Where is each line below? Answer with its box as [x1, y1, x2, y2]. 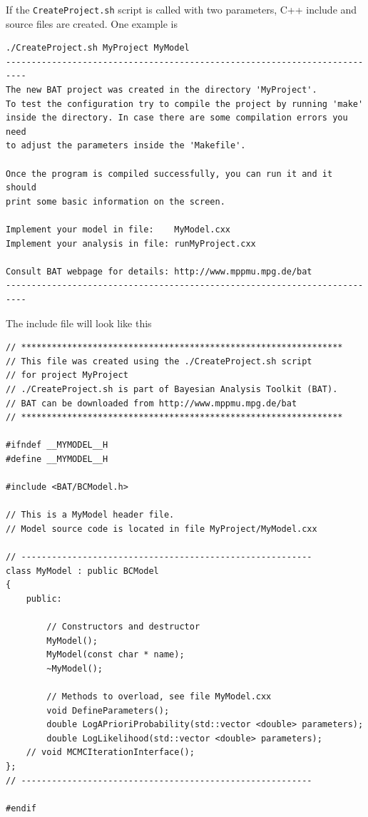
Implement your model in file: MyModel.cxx [6, 224, 230, 235]
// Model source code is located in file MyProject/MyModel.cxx [6, 523, 317, 534]
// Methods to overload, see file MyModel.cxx [46, 691, 272, 702]
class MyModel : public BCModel [6, 565, 159, 576]
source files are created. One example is [6, 16, 178, 31]
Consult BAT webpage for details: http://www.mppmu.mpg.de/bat [6, 266, 312, 277]
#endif [6, 803, 36, 813]
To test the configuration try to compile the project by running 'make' [6, 98, 364, 109]
